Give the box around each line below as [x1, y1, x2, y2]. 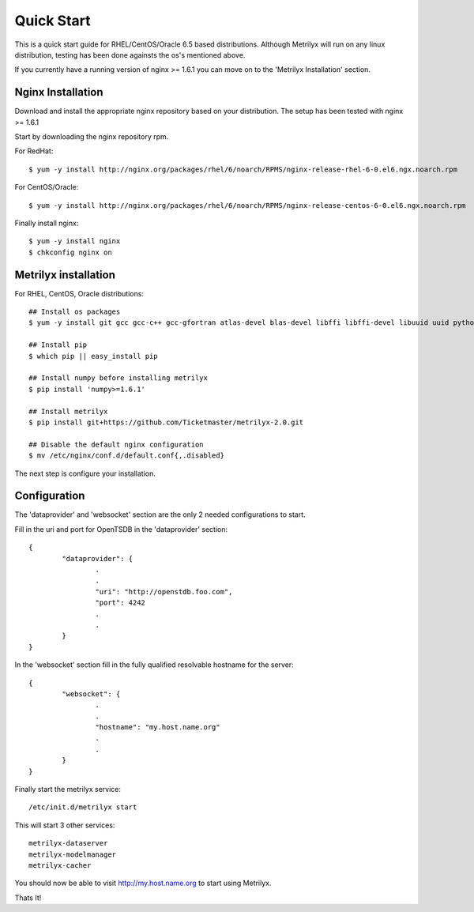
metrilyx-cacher [28, 861, 92, 869]
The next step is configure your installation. [14, 469, 156, 478]
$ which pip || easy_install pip [28, 352, 158, 360]
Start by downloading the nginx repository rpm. [14, 132, 169, 141]
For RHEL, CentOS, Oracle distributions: [14, 288, 144, 298]
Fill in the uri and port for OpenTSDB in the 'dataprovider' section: [14, 524, 228, 533]
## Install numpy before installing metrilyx [28, 374, 209, 383]
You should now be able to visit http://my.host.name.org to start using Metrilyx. [14, 878, 272, 888]
